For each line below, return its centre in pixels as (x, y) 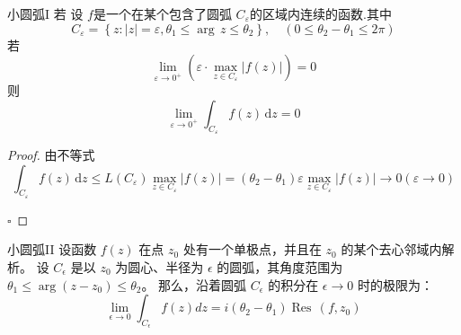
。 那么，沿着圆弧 (194, 284)
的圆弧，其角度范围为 (280, 266)
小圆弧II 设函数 (52, 249)
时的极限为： (395, 284)
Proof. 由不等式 (51, 154)
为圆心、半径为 (160, 266)
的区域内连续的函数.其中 (320, 13)
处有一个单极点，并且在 (252, 249)
